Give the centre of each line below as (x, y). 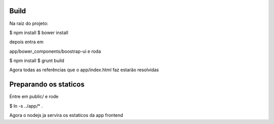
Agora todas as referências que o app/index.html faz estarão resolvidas (84, 70)
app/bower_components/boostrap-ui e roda (55, 51)
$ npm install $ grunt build (37, 60)
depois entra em (26, 42)
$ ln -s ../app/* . (26, 106)
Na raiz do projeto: (29, 23)
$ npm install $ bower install (39, 33)
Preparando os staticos (47, 85)
